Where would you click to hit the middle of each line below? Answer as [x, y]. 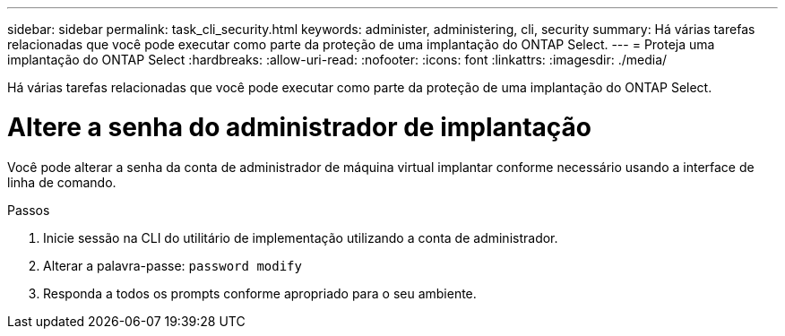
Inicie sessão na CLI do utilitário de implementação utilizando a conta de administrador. [301, 237]
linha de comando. [62, 182]
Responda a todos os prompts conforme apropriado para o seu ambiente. [260, 293]
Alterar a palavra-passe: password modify [173, 265]
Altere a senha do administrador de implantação [300, 127]
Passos [29, 210]
